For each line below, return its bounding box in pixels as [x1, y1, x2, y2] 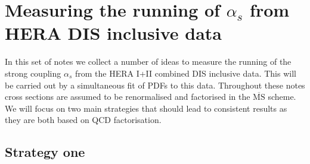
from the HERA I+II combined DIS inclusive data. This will [75, 67, 296, 79]
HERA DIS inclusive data [5, 21, 222, 45]
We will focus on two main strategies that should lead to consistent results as [5, 102, 287, 114]
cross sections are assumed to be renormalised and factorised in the [5, 90, 250, 103]
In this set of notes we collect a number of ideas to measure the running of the [5, 55, 292, 68]
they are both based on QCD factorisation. [5, 113, 162, 126]
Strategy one [5, 143, 85, 161]
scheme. [268, 90, 296, 103]
